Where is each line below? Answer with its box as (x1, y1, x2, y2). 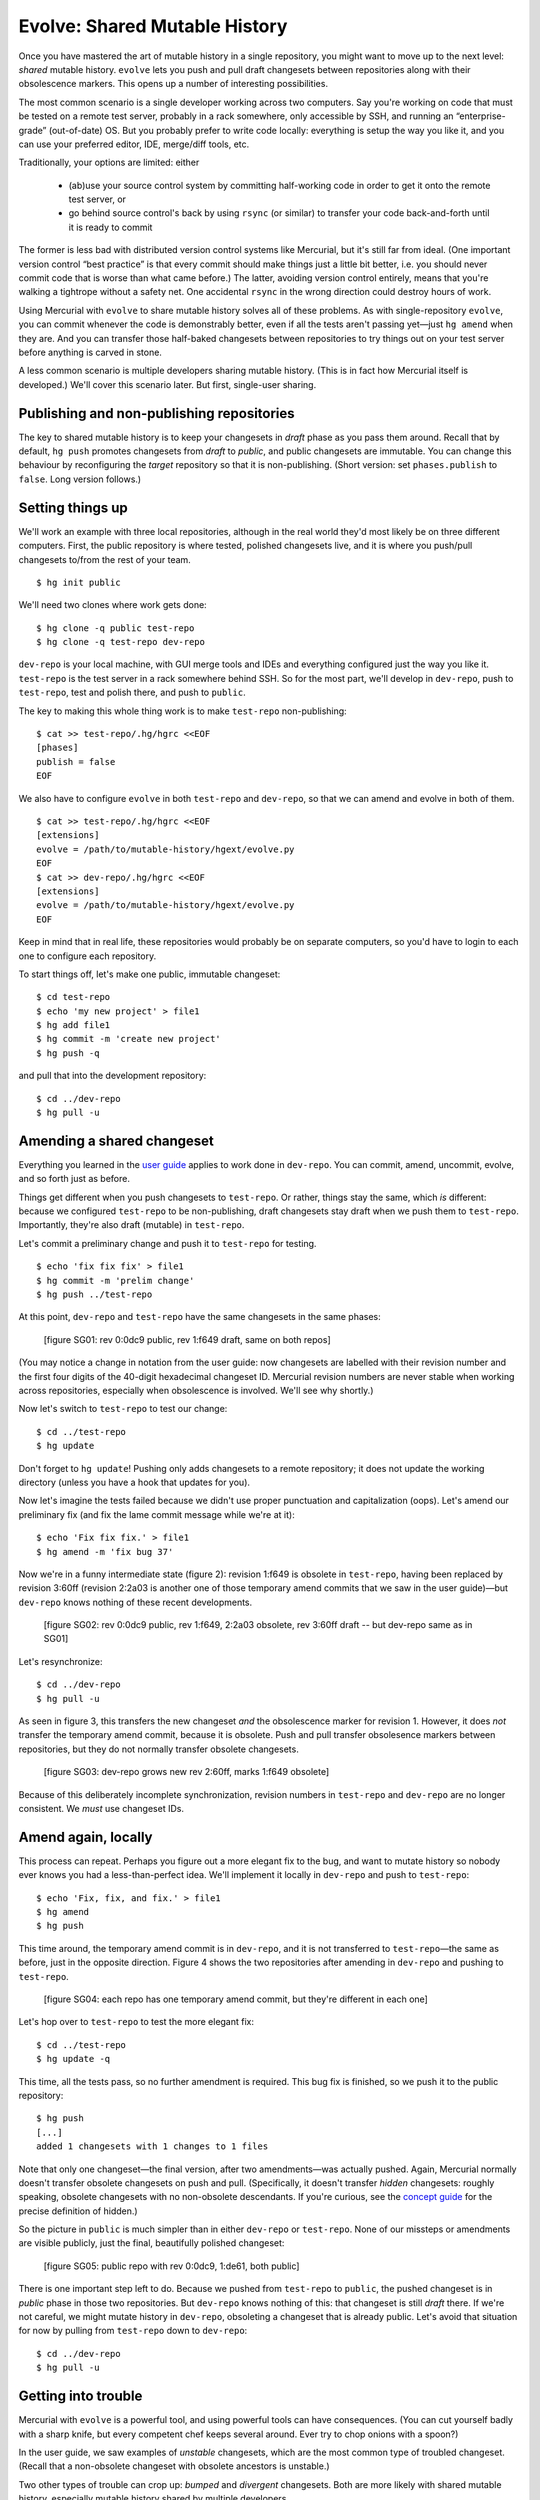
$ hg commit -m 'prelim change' (36, 1275, 195, 1286)
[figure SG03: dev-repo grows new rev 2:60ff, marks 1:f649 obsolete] (43, 1766, 330, 1778)
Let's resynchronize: (18, 1655, 104, 1667)
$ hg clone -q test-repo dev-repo (36, 636, 205, 648)
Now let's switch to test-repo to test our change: (18, 1403, 228, 1415)
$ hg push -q (36, 1047, 100, 1059)
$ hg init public (36, 576, 121, 588)
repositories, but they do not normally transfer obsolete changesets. (18, 1743, 299, 1755)
